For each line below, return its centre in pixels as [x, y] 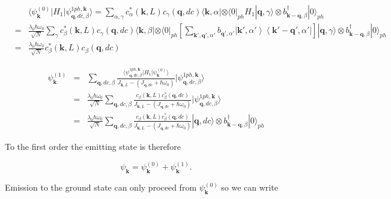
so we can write [250, 187]
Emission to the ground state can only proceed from [101, 187]
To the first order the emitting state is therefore [93, 147]
